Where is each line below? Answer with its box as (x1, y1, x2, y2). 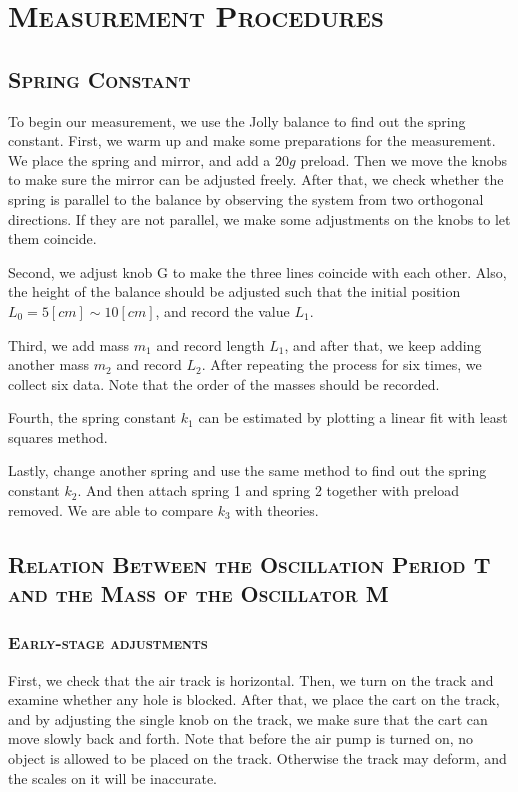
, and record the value (155, 300, 290, 321)
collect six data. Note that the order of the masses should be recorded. (8, 373, 440, 394)
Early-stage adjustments (8, 630, 208, 655)
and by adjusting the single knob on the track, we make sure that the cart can (8, 708, 488, 729)
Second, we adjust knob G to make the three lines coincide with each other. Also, (8, 261, 507, 282)
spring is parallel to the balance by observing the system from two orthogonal (8, 188, 484, 209)
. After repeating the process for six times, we (201, 354, 482, 375)
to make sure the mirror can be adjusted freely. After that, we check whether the (8, 169, 504, 190)
